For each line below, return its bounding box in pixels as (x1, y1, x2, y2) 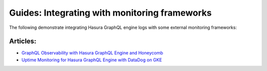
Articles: (9, 37, 37, 46)
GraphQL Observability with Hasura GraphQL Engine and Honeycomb (21, 50, 163, 56)
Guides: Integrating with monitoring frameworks (9, 7, 212, 18)
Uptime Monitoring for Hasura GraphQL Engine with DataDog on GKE (21, 57, 162, 63)
